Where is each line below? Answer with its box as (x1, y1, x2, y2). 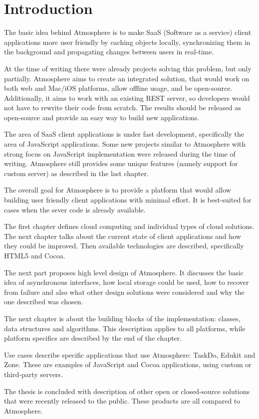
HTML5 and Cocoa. (4, 250, 65, 260)
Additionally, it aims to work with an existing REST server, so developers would (4, 92, 250, 103)
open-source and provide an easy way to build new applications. (4, 112, 200, 122)
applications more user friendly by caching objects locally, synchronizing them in (4, 36, 251, 47)
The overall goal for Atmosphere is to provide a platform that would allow (4, 185, 231, 195)
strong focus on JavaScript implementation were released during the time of (4, 148, 236, 159)
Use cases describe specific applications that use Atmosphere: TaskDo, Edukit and (4, 349, 256, 360)
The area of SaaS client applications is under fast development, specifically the (4, 129, 245, 139)
